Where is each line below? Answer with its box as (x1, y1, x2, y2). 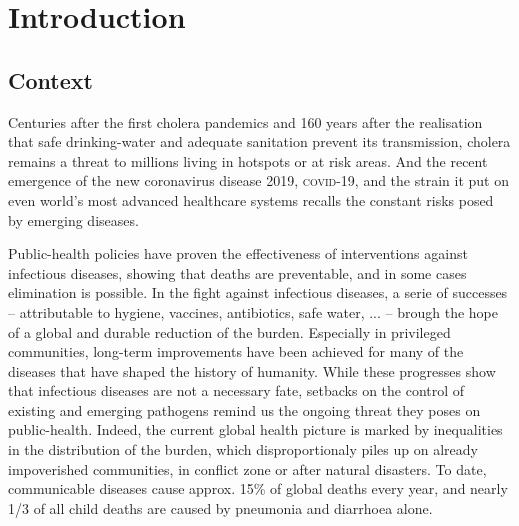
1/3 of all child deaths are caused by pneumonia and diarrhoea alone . (8, 497, 433, 518)
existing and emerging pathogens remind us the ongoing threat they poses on (8, 399, 481, 420)
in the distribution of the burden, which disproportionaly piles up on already (8, 439, 478, 460)
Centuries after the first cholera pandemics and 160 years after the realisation (8, 111, 483, 132)
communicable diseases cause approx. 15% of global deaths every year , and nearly (8, 478, 508, 499)
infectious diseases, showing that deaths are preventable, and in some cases (8, 262, 467, 283)
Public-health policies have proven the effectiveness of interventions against (8, 243, 468, 264)
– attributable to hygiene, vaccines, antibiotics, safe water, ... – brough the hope (8, 301, 498, 322)
